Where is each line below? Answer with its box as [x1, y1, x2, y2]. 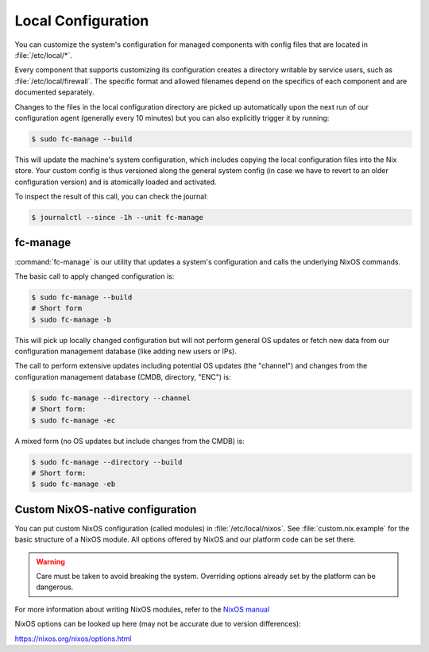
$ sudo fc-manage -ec [31, 415, 116, 425]
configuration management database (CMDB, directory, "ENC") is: [14, 372, 232, 381]
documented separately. [14, 87, 95, 97]
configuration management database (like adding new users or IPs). [14, 346, 238, 357]
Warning [36, 557, 65, 566]
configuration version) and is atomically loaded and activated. [14, 177, 218, 187]
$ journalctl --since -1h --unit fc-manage [31, 213, 204, 222]
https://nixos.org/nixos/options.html [14, 634, 132, 643]
